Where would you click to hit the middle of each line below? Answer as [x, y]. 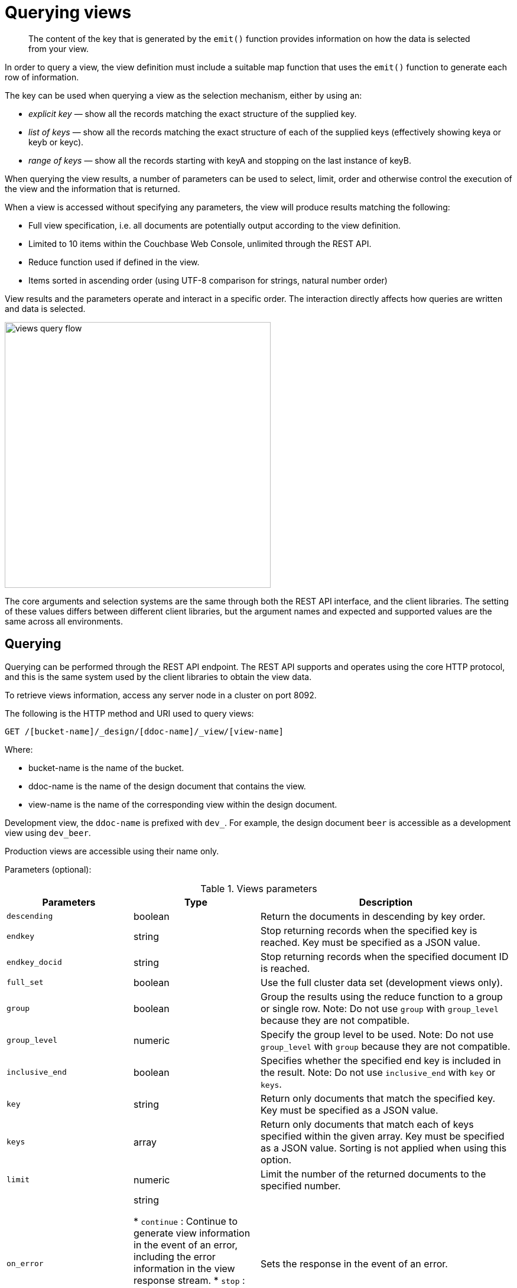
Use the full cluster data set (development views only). [382, 982]
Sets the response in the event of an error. [354, 1263]
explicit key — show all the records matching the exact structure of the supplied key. [193, 113]
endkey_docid [34, 962]
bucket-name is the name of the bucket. [106, 767]
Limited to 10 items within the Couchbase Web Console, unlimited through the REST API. [200, 243]
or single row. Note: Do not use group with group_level [380, 1008]
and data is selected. [45, 308]
